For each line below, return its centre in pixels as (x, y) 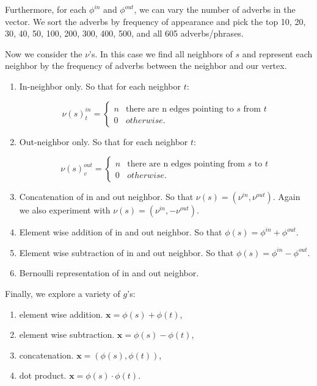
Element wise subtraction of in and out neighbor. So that (126, 252)
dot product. (43, 375)
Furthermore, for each (46, 9)
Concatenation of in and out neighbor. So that (106, 197)
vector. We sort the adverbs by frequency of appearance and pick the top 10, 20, (155, 21)
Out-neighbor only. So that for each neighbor (104, 141)
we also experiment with (65, 210)
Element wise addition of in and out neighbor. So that (121, 232)
